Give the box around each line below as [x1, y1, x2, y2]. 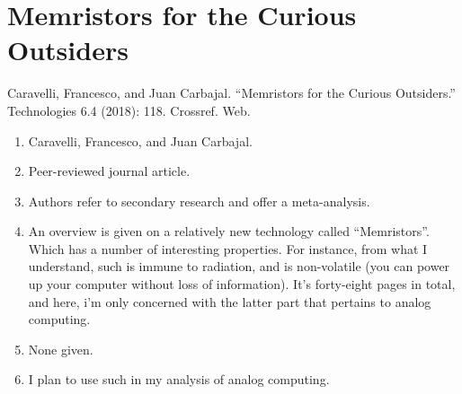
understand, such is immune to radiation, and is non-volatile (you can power [28, 257, 450, 276]
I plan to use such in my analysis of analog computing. [28, 370, 330, 389]
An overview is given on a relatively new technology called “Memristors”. [28, 222, 430, 241]
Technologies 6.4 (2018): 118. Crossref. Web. [7, 101, 251, 119]
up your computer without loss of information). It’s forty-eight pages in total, [28, 275, 456, 293]
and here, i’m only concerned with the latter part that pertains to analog [28, 292, 431, 311]
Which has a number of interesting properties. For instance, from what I [28, 239, 428, 258]
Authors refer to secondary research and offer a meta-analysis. [28, 191, 370, 210]
